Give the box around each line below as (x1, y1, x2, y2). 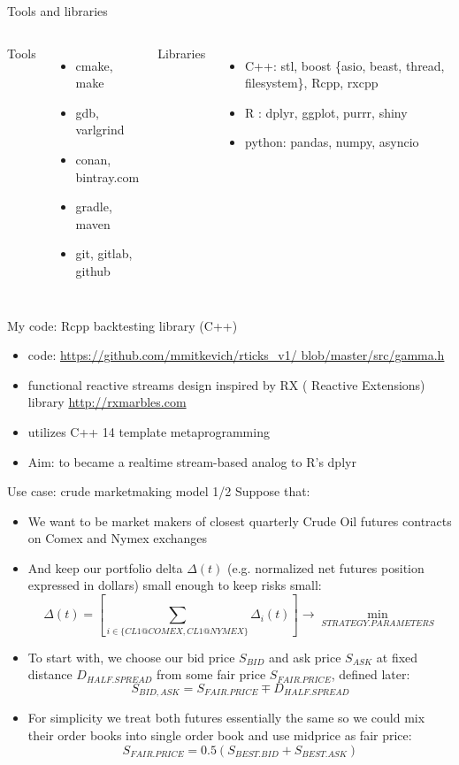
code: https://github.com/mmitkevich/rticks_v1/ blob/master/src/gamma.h (27, 346, 445, 364)
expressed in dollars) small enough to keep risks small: (27, 576, 322, 594)
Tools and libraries (7, 2, 108, 19)
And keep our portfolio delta (27, 558, 183, 577)
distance (27, 665, 73, 684)
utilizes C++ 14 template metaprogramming (27, 422, 270, 440)
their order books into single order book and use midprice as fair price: (27, 725, 412, 744)
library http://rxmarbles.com (27, 393, 187, 411)
